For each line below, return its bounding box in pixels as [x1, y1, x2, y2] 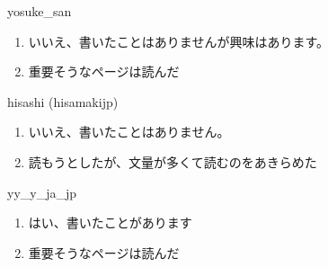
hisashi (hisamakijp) [7, 92, 119, 111]
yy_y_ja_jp [7, 182, 77, 201]
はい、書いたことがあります [28, 213, 192, 232]
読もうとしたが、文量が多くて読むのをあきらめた [28, 152, 317, 171]
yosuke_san [7, 2, 72, 20]
